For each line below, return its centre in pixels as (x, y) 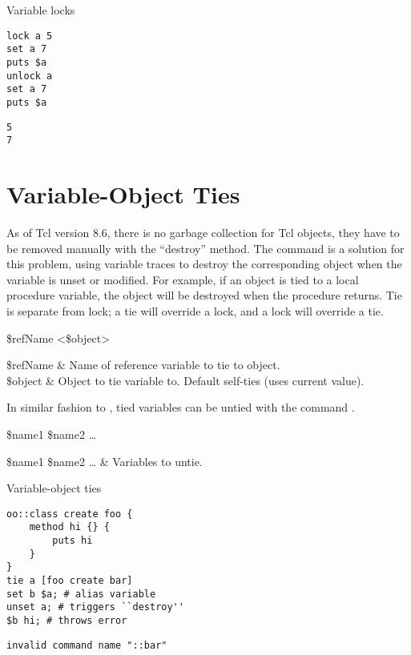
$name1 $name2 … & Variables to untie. (105, 461)
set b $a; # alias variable (81, 594)
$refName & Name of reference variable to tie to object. (143, 365)
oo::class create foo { (70, 514)
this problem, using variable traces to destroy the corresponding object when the (204, 264)
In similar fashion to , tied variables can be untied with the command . (181, 407)
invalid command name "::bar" (87, 645)
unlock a (30, 76)
